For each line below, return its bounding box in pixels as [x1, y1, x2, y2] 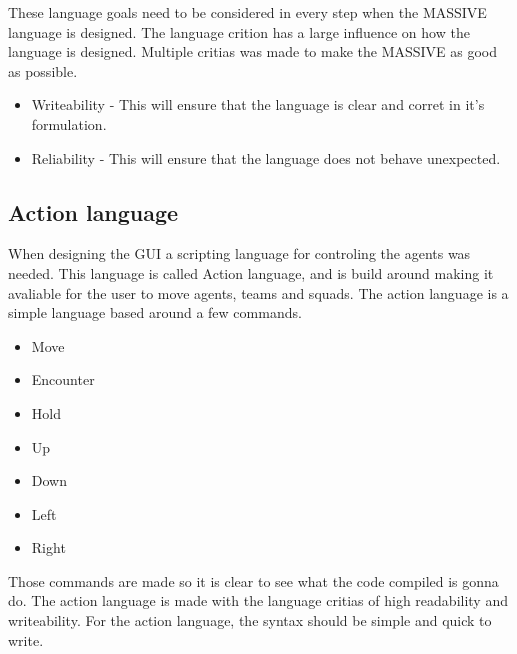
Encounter [31, 369, 95, 390]
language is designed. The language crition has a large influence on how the [8, 21, 470, 42]
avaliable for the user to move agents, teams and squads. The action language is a [8, 282, 509, 303]
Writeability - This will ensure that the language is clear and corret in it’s [31, 94, 485, 115]
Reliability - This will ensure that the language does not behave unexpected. [31, 147, 501, 168]
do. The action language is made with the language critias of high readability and [8, 590, 508, 611]
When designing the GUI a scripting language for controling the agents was [8, 243, 471, 264]
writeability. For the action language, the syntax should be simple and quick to [8, 610, 492, 631]
